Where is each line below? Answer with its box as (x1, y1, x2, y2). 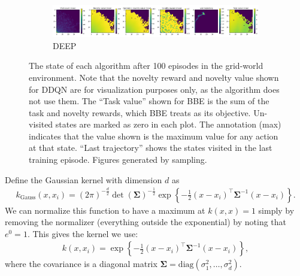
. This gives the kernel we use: (27, 227, 138, 239)
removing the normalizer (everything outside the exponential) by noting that (5, 216, 287, 228)
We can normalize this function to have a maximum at (5, 204, 205, 216)
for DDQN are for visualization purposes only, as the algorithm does (29, 83, 280, 95)
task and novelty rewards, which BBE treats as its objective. (29, 106, 251, 119)
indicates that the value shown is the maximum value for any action (29, 129, 278, 142)
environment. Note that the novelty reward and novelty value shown (29, 71, 279, 83)
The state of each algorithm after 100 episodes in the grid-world (29, 59, 263, 72)
